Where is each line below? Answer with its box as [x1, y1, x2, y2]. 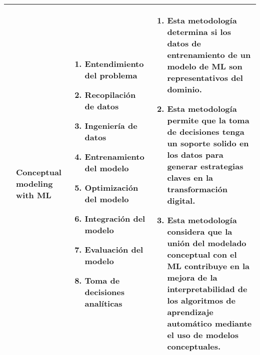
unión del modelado [167, 237, 246, 249]
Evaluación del [84, 243, 143, 255]
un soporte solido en [167, 137, 249, 149]
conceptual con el [167, 249, 237, 260]
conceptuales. [167, 341, 221, 352]
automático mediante [167, 318, 252, 329]
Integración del [84, 212, 145, 224]
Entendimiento [84, 57, 144, 69]
